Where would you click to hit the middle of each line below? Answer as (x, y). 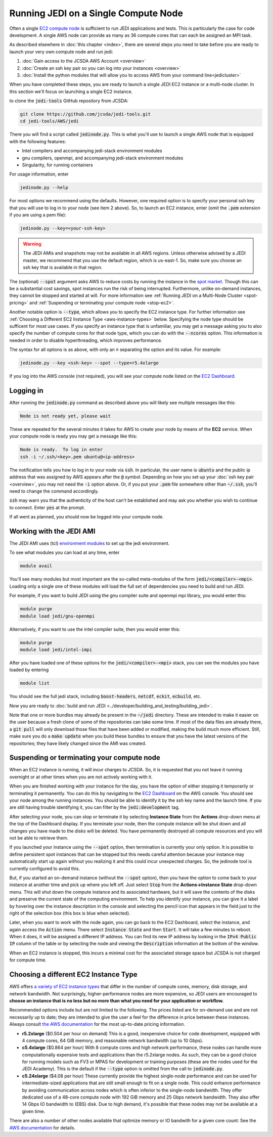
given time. (34, 1111)
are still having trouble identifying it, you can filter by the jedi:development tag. (95, 807)
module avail (36, 566)
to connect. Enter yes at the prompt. (47, 507)
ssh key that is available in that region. (63, 268)
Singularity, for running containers (57, 165)
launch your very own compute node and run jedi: (61, 52)
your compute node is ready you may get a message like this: (73, 436)
